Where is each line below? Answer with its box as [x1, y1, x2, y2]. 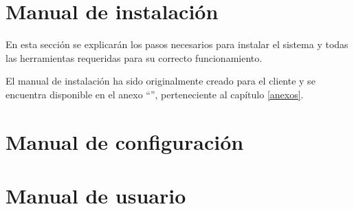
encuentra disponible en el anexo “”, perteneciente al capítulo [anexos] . [5, 87, 304, 101]
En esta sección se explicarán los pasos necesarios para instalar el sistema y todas [5, 37, 349, 52]
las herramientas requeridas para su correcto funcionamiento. [5, 50, 263, 65]
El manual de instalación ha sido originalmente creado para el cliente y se [5, 74, 316, 88]
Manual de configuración [5, 127, 244, 155]
